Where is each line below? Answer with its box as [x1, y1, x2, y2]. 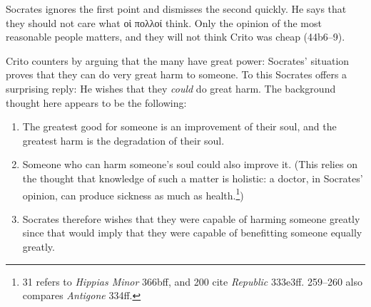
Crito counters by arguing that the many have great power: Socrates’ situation [6, 53, 350, 68]
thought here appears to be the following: [6, 95, 187, 110]
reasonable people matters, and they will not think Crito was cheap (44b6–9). [6, 29, 345, 44]
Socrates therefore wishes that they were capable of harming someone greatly [22, 211, 360, 226]
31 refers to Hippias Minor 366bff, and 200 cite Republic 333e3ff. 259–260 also [22, 274, 362, 288]
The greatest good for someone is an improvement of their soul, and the [22, 119, 337, 134]
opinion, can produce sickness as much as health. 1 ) [22, 185, 244, 202]
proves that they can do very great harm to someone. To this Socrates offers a [6, 67, 347, 82]
